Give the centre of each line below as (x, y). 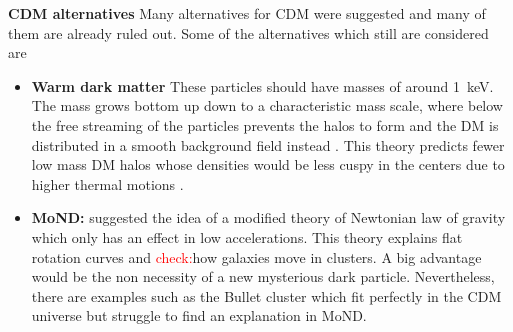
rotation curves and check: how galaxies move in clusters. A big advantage (256, 256)
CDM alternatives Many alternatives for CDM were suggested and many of (247, 13)
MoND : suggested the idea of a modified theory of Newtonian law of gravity (268, 217)
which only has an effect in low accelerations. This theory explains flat (247, 236)
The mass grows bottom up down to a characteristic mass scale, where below (267, 105)
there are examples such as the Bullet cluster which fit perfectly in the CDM (266, 295)
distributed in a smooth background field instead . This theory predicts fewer (268, 144)
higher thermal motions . (107, 183)
